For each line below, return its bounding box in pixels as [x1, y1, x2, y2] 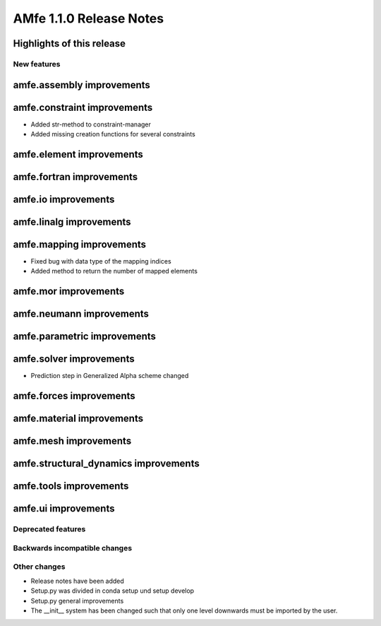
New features [13, 59, 61, 69]
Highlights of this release [13, 37, 126, 49]
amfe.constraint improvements [13, 101, 153, 113]
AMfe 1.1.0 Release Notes [13, 11, 164, 26]
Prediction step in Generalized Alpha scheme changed [30, 372, 189, 380]
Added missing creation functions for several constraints [30, 130, 195, 138]
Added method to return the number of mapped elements [30, 267, 198, 276]
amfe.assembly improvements [13, 78, 151, 91]
